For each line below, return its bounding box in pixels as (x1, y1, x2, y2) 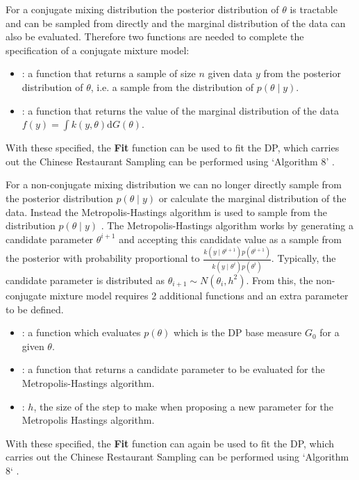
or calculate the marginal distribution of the (158, 190, 347, 205)
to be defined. (6, 301, 64, 316)
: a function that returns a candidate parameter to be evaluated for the (22, 362, 325, 376)
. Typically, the (271, 251, 336, 265)
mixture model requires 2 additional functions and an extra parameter (49, 288, 349, 302)
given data (208, 66, 253, 81)
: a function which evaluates (22, 325, 141, 340)
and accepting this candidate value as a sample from (119, 231, 342, 246)
